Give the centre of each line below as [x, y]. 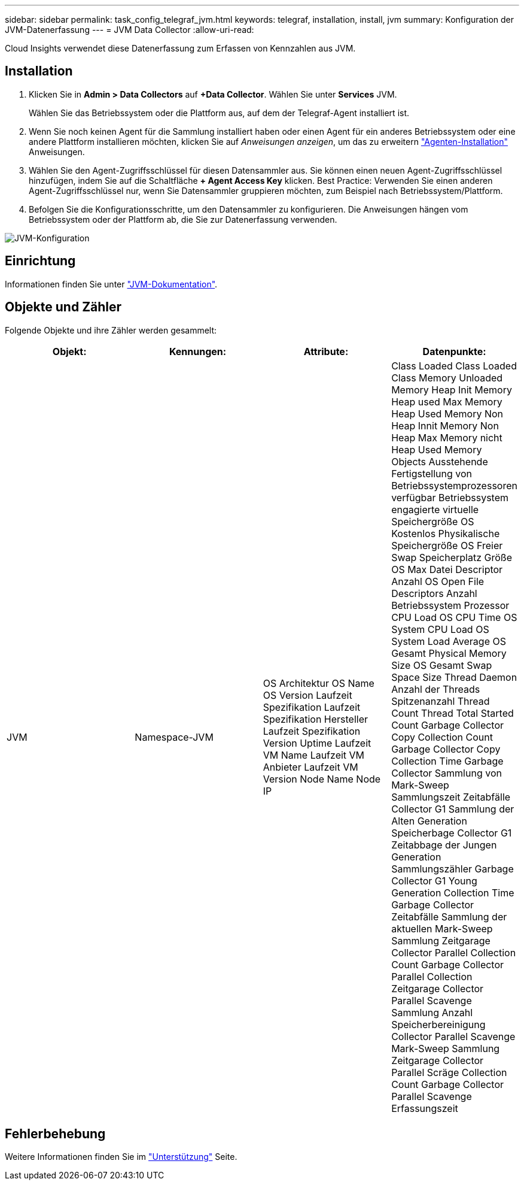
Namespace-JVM [174, 737]
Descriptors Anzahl [434, 593]
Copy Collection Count [442, 737]
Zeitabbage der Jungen [444, 845]
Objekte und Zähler [63, 307]
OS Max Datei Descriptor [447, 569]
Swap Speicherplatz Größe [452, 557]
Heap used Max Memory [447, 401]
